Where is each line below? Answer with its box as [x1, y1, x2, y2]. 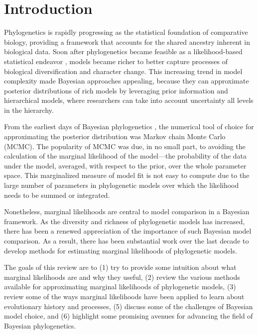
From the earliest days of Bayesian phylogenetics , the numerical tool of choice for [4, 121, 254, 132]
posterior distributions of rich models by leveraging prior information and [4, 85, 228, 95]
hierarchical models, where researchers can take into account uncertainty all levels [4, 95, 254, 105]
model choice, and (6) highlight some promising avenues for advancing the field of [4, 311, 253, 321]
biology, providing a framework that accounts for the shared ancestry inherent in [4, 36, 251, 47]
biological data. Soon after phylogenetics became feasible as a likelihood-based [4, 46, 243, 57]
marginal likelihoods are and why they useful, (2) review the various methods [4, 271, 240, 282]
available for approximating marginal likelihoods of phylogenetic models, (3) [4, 281, 236, 292]
